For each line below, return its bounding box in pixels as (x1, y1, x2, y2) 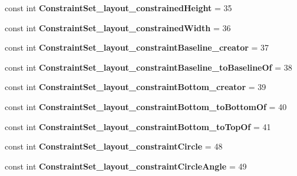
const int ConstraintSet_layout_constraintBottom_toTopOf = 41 (5, 120, 271, 132)
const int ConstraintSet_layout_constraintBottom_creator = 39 (5, 81, 266, 93)
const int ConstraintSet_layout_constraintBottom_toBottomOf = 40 (5, 100, 287, 112)
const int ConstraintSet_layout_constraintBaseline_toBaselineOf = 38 (5, 61, 292, 73)
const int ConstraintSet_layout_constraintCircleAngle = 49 (5, 160, 247, 172)
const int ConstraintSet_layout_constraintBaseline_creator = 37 (5, 41, 269, 54)
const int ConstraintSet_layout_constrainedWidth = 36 (5, 21, 231, 34)
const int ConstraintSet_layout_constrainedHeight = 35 (5, 2, 232, 14)
